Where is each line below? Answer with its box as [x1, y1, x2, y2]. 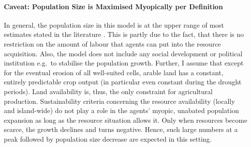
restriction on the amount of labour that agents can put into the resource [4, 38, 221, 49]
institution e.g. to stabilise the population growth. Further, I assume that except [4, 58, 244, 68]
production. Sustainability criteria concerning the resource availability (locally [4, 96, 235, 106]
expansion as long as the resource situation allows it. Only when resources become [4, 114, 248, 125]
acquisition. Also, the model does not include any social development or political [4, 48, 243, 58]
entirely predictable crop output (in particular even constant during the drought [4, 77, 242, 87]
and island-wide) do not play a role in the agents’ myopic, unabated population [4, 105, 239, 115]
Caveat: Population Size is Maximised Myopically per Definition [4, 1, 223, 11]
